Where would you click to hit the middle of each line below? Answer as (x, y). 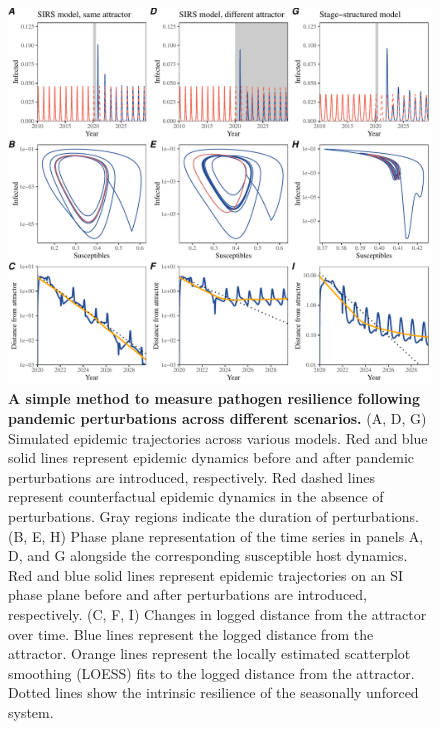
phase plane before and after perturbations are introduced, (188, 594)
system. (31, 711)
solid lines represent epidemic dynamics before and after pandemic (211, 457)
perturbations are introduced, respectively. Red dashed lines (192, 476)
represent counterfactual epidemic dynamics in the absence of (196, 496)
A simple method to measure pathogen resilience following (214, 398)
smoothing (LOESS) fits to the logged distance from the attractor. (211, 672)
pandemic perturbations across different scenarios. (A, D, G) (217, 417)
